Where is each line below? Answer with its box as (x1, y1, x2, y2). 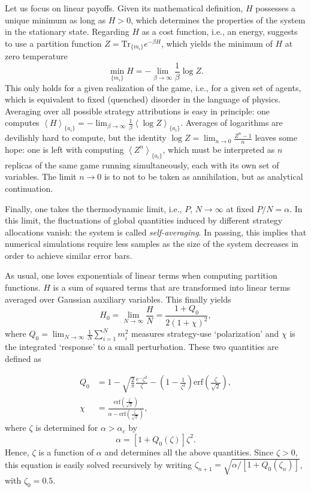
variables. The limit (5, 170, 77, 183)
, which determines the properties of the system (131, 13, 306, 26)
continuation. (5, 182, 53, 194)
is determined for (35, 421, 98, 434)
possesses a (255, 2, 296, 14)
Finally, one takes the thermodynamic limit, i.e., (5, 202, 182, 215)
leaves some (255, 131, 297, 144)
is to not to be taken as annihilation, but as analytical (104, 170, 303, 183)
